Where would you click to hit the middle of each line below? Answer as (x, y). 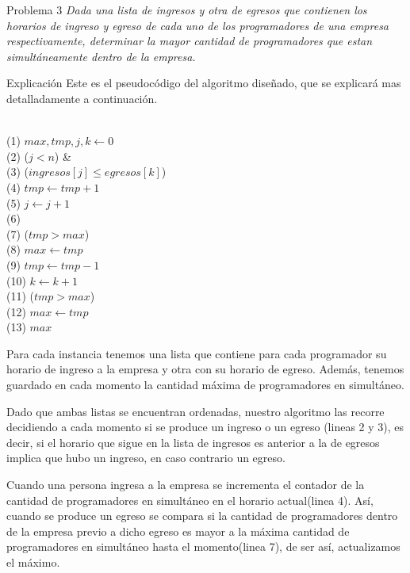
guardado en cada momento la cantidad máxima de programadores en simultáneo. (205, 385)
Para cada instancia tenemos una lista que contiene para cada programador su (197, 353)
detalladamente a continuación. (82, 98)
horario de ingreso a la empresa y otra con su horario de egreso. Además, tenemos (205, 369)
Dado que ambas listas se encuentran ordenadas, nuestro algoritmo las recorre (195, 411)
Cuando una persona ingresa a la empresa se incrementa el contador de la (186, 485)
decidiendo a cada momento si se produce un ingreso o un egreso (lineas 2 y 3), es (205, 427)
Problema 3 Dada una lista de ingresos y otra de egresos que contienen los (187, 10)
